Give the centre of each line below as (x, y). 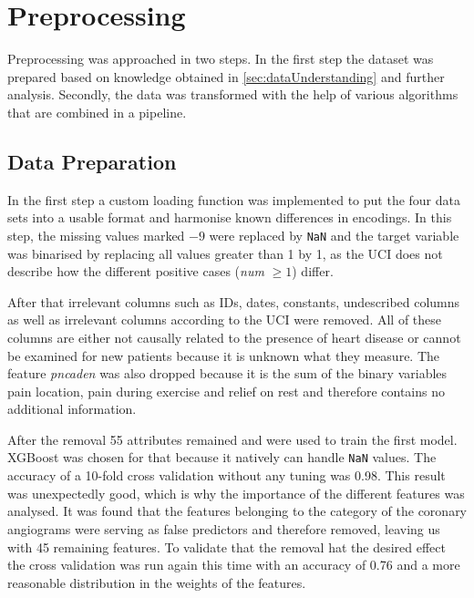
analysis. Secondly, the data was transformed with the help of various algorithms (233, 94)
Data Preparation (92, 161)
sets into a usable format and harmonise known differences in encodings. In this (230, 217)
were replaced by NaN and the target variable (334, 235)
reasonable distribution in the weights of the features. (157, 582)
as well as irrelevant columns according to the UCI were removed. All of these (225, 320)
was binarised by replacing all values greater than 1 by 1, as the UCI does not (225, 253)
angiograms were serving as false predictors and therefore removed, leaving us (224, 528)
